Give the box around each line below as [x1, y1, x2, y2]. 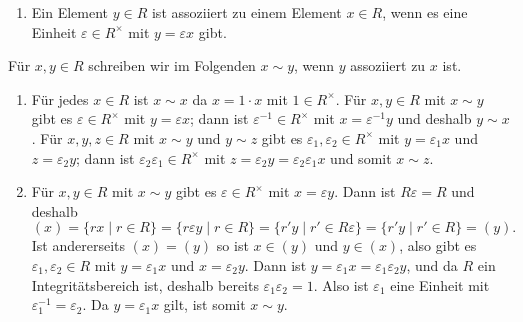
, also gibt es [399, 235, 477, 256]
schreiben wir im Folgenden [88, 55, 256, 76]
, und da [406, 254, 458, 275]
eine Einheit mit [390, 274, 490, 295]
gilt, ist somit [163, 294, 246, 315]
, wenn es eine [382, 2, 468, 22]
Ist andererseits [31, 235, 126, 256]
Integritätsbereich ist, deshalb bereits [31, 274, 259, 295]
